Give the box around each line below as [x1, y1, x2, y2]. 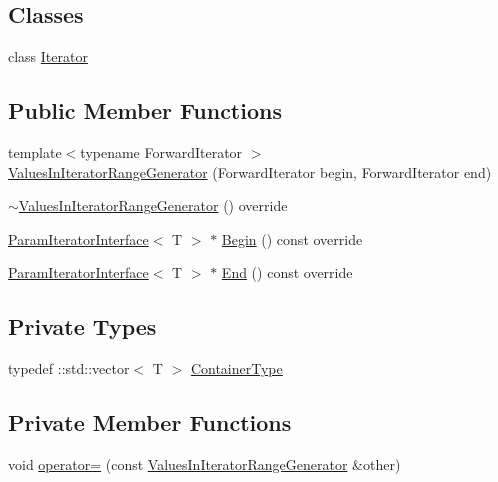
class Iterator [8, 46, 88, 67]
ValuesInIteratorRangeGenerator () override [18, 195, 288, 216]
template [8, 142, 62, 162]
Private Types [8, 311, 157, 342]
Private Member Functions [8, 407, 292, 438]
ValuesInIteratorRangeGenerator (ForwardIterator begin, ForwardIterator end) [8, 161, 492, 182]
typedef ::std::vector [8, 358, 130, 379]
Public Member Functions [8, 95, 282, 126]
